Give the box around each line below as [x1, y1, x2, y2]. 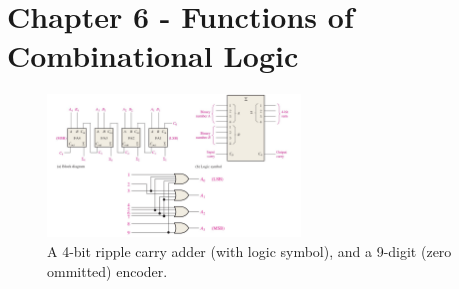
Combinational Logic [7, 35, 299, 76]
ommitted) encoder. [47, 260, 168, 281]
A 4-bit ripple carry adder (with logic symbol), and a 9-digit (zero [47, 241, 452, 261]
